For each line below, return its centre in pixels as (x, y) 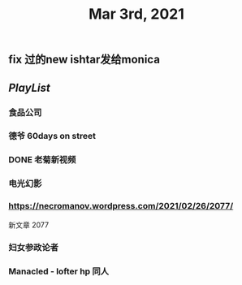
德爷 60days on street (52, 136)
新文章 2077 (29, 225)
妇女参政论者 (34, 248)
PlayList (29, 87)
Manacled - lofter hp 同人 (59, 271)
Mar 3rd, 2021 (136, 14)
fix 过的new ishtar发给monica (84, 60)
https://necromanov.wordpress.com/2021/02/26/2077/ (121, 206)
